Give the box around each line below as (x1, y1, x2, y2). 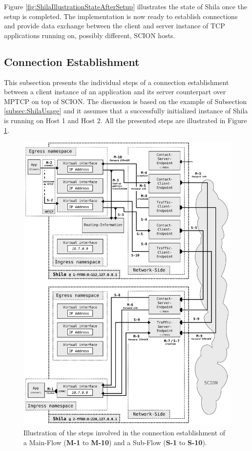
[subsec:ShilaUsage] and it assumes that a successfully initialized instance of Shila (4, 106, 248, 116)
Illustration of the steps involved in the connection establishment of (23, 427, 226, 437)
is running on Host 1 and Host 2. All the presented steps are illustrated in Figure (4, 115, 247, 125)
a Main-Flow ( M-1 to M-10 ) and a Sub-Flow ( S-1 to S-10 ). (23, 437, 207, 447)
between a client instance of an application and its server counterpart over (4, 86, 226, 97)
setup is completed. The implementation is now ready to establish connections (4, 11, 238, 21)
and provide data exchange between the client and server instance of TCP (4, 21, 225, 31)
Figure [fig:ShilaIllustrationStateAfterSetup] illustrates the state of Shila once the (4, 1, 248, 11)
